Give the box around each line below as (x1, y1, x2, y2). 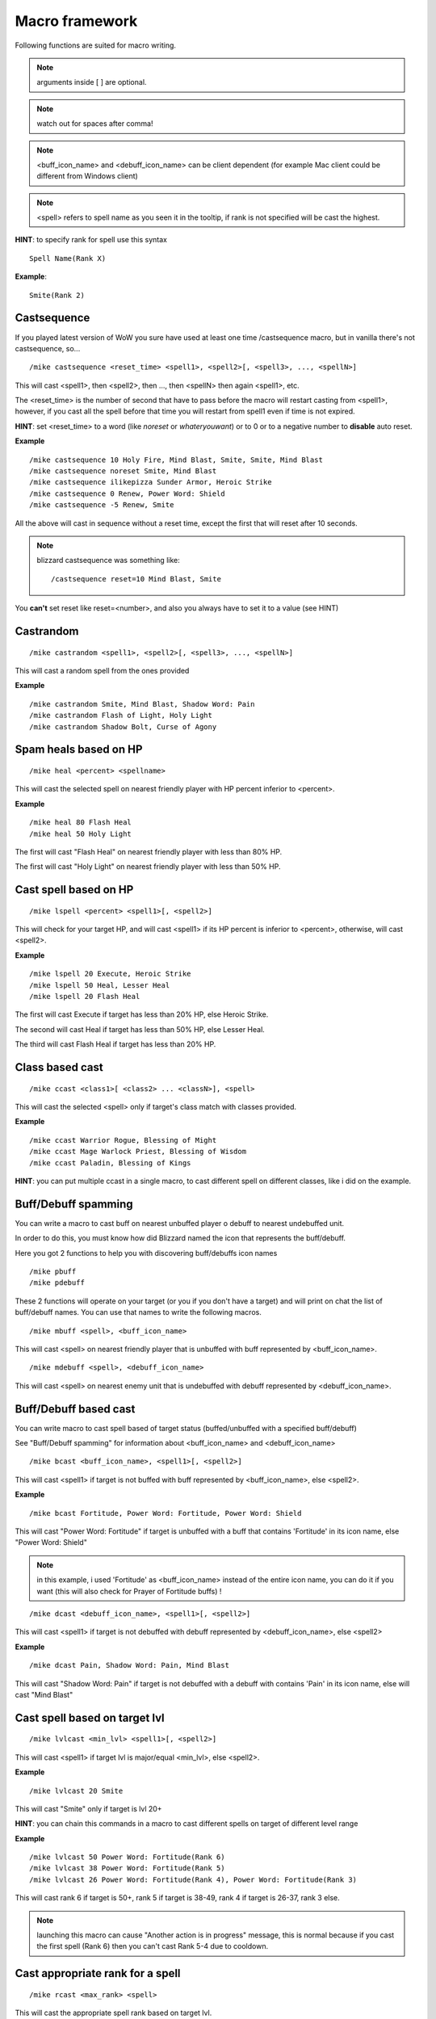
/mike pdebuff (29, 1278, 85, 1287)
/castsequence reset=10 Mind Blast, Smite (51, 574, 222, 583)
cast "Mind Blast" (15, 1689, 73, 1699)
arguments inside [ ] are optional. (36, 78, 147, 87)
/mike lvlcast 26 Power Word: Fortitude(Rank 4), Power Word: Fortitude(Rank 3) (29, 1874, 358, 1884)
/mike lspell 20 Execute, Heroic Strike (29, 969, 191, 979)
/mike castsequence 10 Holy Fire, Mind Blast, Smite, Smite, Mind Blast (29, 455, 323, 464)
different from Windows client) (36, 171, 139, 181)
